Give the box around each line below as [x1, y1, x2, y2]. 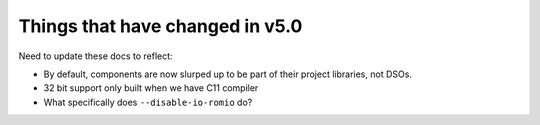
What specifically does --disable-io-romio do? [43, 96, 253, 108]
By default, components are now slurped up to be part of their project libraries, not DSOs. [43, 68, 412, 80]
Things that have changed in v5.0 [18, 15, 303, 37]
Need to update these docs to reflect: [18, 50, 174, 62]
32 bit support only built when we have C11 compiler [43, 82, 259, 94]
